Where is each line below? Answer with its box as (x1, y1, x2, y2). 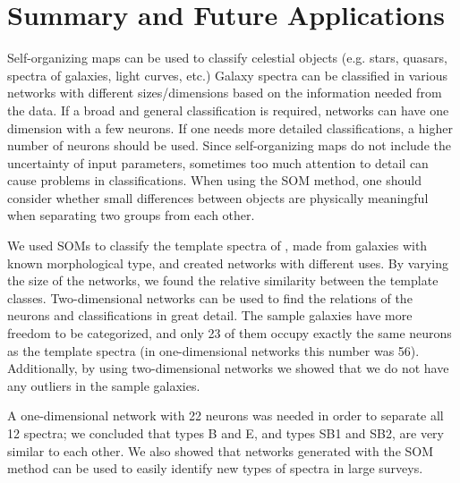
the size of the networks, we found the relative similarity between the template (7, 271, 439, 290)
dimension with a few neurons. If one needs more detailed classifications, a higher (7, 118, 453, 137)
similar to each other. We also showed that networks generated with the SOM (7, 441, 434, 460)
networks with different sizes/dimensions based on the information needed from (7, 83, 442, 102)
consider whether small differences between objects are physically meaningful (7, 188, 429, 207)
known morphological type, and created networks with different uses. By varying (7, 253, 448, 272)
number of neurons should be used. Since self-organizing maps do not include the (7, 136, 451, 155)
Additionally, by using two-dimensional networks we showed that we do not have (7, 359, 449, 377)
